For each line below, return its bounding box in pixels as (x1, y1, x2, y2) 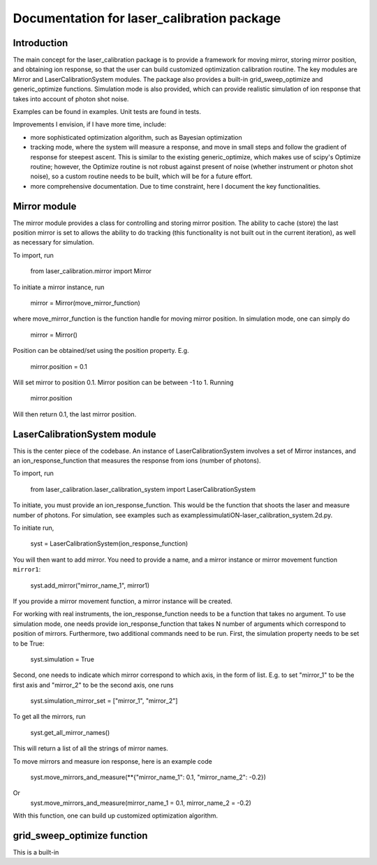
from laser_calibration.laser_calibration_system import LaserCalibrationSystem (30, 485, 256, 493)
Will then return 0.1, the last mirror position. (13, 409, 137, 419)
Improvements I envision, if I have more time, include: (13, 120, 167, 129)
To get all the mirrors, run (13, 713, 87, 721)
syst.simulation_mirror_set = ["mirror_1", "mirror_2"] (30, 697, 178, 705)
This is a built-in (13, 848, 59, 857)
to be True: (13, 639, 45, 648)
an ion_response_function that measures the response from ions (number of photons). (13, 456, 261, 465)
